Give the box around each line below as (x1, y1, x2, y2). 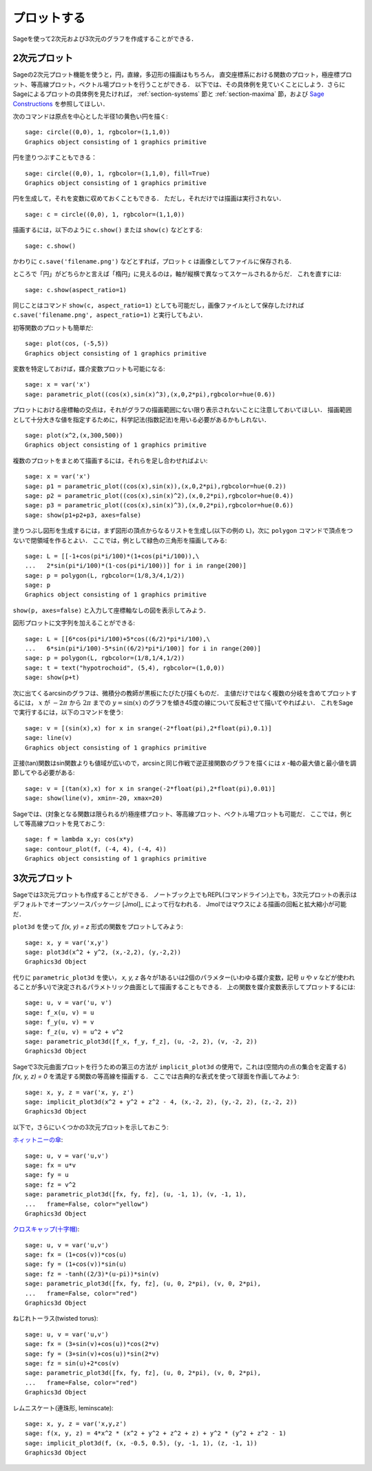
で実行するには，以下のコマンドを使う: (12, 708, 124, 717)
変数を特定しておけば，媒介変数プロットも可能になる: (12, 364, 165, 373)
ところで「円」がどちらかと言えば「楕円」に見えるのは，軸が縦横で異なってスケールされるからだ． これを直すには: (12, 270, 342, 278)
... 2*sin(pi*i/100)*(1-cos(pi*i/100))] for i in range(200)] (25, 562, 247, 569)
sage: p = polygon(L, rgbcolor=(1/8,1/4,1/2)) (25, 654, 185, 662)
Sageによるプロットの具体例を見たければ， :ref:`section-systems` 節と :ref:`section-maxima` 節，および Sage (12, 90, 324, 98)
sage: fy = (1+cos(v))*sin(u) (25, 1260, 127, 1268)
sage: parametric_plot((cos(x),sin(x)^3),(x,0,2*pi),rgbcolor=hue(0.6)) (25, 390, 276, 398)
